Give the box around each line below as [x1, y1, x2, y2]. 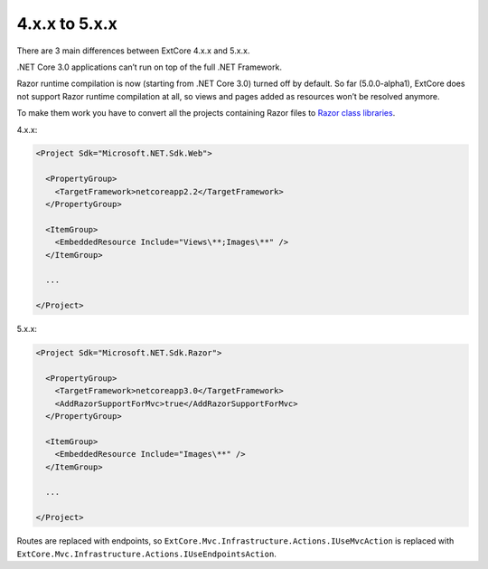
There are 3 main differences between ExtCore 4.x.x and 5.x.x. [16, 45, 250, 56]
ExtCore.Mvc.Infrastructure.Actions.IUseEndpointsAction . [16, 548, 277, 559]
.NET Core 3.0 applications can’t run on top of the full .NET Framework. [16, 62, 282, 72]
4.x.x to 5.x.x [16, 14, 117, 33]
